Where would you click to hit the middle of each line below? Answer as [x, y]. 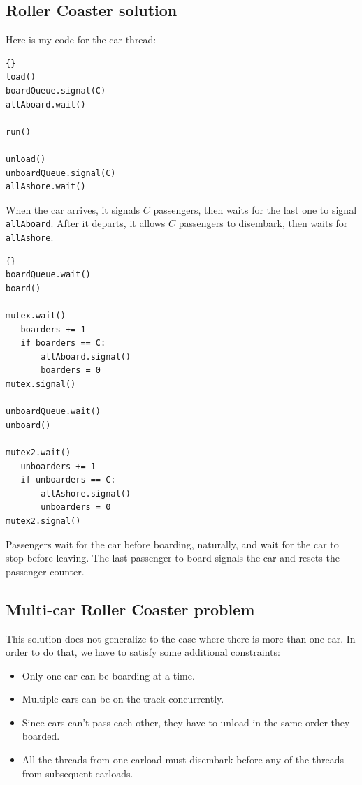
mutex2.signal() [43, 521]
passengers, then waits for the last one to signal [255, 209]
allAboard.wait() [46, 104]
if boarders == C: [63, 343]
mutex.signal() [41, 384]
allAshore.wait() [46, 187]
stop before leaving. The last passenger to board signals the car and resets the [173, 558]
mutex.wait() [36, 316]
